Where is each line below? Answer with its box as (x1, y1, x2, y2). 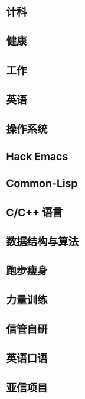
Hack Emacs (6, 150, 68, 163)
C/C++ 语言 (6, 206, 63, 219)
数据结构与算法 (6, 235, 79, 248)
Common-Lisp (6, 177, 78, 190)
